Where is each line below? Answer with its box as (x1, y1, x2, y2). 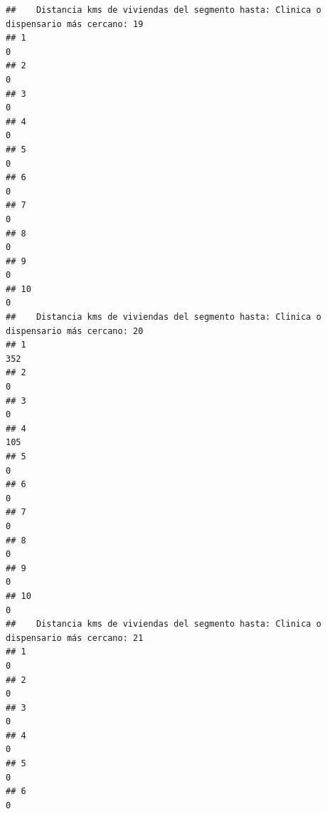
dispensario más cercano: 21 (6, 632, 144, 643)
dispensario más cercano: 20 (6, 325, 144, 336)
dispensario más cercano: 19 (6, 19, 144, 29)
